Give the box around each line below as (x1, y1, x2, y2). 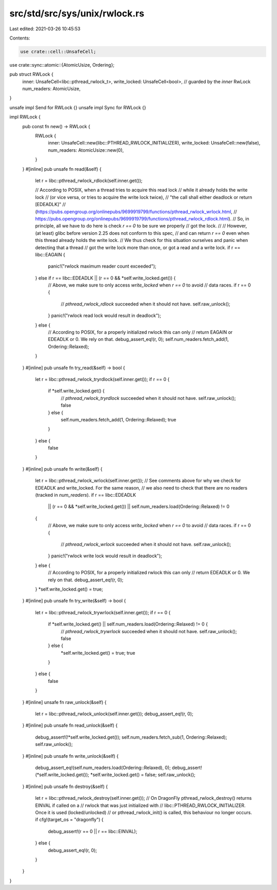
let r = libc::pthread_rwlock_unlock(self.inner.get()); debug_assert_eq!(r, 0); (35, 711, 193, 717)
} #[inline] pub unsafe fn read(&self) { (22, 166, 102, 172)
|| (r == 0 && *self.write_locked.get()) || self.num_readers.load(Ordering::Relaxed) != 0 (48, 503, 230, 510)
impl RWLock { (9, 114, 41, 120)
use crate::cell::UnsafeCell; (20, 49, 96, 54)
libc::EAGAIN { (35, 251, 66, 257)
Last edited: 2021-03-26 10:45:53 (9, 26, 81, 32)
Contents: (9, 35, 30, 41)
